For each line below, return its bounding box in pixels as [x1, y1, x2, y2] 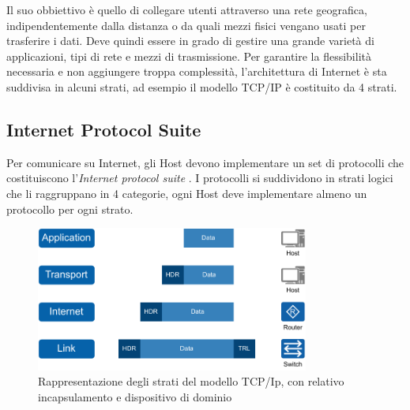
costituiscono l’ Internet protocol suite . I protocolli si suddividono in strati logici [6, 170, 393, 186]
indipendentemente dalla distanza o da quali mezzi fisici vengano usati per [6, 17, 366, 33]
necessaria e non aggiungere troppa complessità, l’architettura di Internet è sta [6, 63, 387, 80]
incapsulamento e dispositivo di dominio [38, 388, 232, 404]
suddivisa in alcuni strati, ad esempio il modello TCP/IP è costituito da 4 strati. [6, 78, 397, 95]
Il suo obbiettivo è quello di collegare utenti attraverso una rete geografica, [6, 2, 367, 17]
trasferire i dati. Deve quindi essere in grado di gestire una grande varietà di [6, 32, 374, 49]
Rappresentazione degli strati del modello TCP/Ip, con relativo [38, 373, 344, 389]
